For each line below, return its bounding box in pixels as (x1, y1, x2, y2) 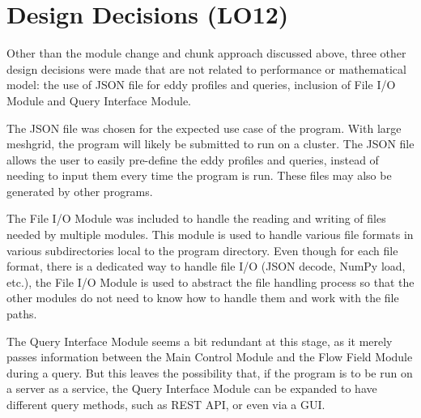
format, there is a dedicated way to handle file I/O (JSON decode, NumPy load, (6, 258, 406, 275)
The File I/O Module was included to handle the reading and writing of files (6, 210, 386, 227)
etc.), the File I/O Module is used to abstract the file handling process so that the (6, 273, 415, 290)
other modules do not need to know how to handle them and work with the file (6, 289, 399, 306)
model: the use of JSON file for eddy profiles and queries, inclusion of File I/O (6, 76, 396, 93)
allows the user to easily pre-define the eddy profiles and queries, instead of (6, 151, 379, 168)
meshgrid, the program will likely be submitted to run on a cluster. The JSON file (6, 135, 415, 152)
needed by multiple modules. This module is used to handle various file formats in (6, 226, 414, 243)
